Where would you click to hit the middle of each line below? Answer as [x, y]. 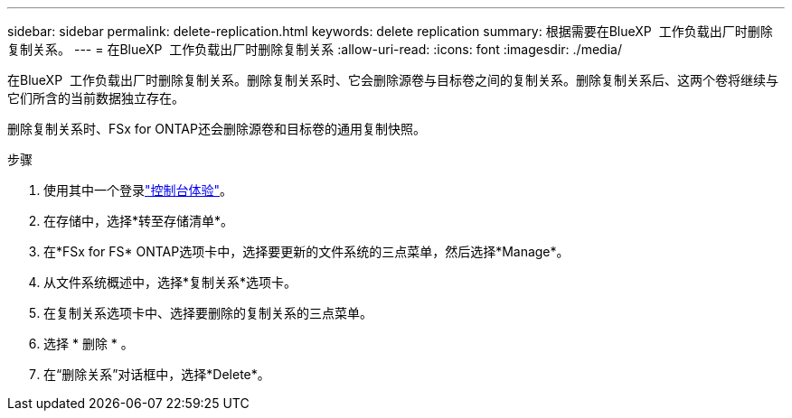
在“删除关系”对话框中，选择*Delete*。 [157, 374]
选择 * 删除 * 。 [89, 344]
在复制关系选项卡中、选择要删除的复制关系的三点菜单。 [208, 313]
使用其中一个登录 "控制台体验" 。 [138, 190]
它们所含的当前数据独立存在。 [96, 98]
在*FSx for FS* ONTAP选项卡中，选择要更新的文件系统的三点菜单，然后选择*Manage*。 [306, 251]
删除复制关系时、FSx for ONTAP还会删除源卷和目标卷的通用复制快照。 [217, 129]
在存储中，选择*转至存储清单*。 [139, 221]
